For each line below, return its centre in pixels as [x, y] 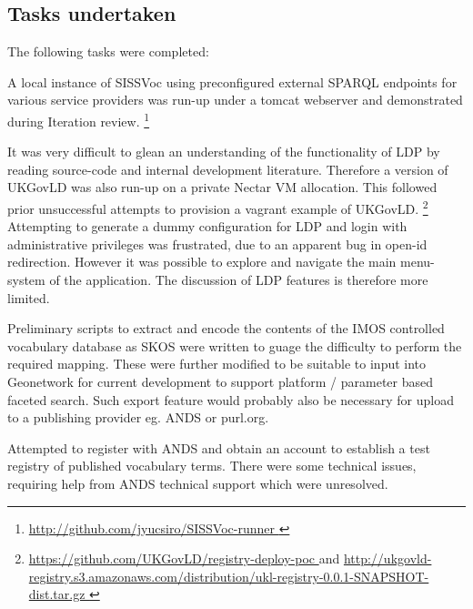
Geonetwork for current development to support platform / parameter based [221, 382]
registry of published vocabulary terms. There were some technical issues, [212, 466]
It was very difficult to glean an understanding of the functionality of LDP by [224, 152]
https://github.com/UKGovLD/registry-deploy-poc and [184, 558]
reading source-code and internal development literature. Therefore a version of [228, 169]
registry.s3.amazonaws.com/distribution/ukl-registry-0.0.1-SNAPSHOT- [229, 576]
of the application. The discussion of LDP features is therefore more [239, 280]
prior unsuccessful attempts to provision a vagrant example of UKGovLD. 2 [218, 207]
